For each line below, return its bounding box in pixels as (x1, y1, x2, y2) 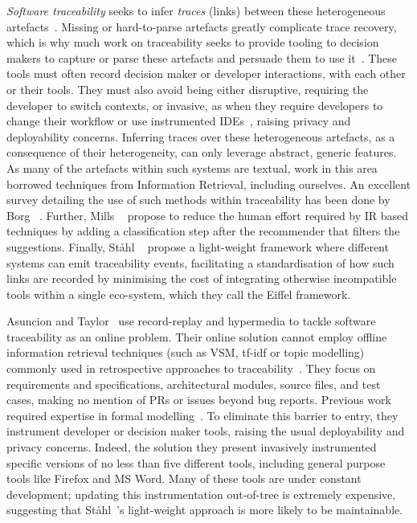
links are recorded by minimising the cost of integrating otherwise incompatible (6, 270, 397, 287)
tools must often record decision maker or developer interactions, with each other (6, 65, 406, 82)
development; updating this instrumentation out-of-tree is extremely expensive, (6, 485, 396, 502)
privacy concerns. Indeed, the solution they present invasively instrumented (6, 439, 377, 456)
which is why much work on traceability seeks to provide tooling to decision (6, 34, 379, 51)
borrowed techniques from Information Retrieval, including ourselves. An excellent (6, 175, 411, 192)
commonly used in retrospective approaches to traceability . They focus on (6, 360, 376, 377)
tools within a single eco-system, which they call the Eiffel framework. (6, 285, 351, 302)
